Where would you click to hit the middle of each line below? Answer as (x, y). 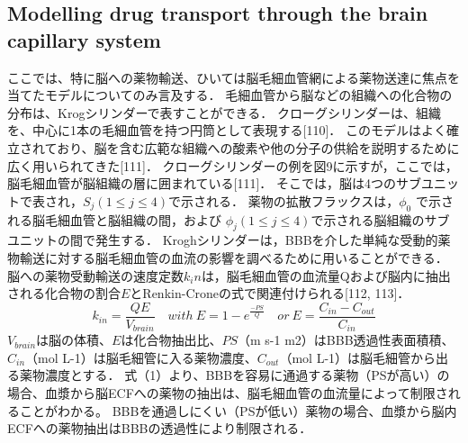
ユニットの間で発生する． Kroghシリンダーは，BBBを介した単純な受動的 (223, 240)
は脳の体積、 (74, 340)
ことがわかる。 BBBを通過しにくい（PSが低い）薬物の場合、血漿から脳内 (238, 410)
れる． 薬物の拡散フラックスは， (302, 200)
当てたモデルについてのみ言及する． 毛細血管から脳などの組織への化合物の (230, 95)
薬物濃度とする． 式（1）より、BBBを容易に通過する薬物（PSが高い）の (234, 375)
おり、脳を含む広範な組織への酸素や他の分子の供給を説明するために (258, 147)
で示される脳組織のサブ (380, 219)
